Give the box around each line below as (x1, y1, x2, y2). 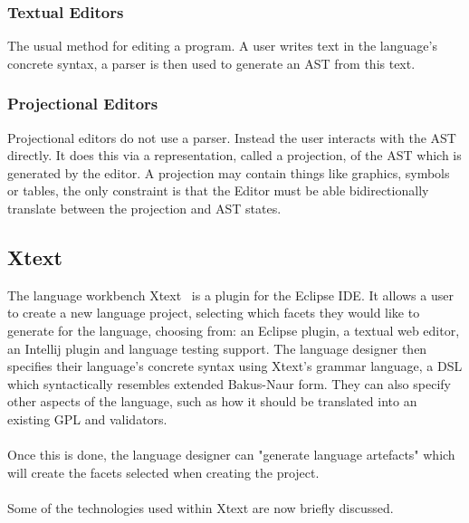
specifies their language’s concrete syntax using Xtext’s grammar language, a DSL (7, 357, 463, 376)
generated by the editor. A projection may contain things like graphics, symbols (7, 163, 450, 182)
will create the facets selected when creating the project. (7, 462, 320, 481)
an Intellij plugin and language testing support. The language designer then (7, 338, 427, 357)
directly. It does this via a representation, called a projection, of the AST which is (7, 146, 462, 165)
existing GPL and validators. (7, 409, 167, 428)
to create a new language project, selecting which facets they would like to (7, 303, 420, 322)
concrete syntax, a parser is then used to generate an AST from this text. (7, 53, 416, 72)
